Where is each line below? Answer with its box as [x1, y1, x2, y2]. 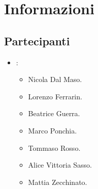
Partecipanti [4, 33, 70, 48]
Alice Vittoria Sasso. [28, 159, 92, 170]
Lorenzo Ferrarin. [28, 91, 82, 101]
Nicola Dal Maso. [28, 74, 82, 85]
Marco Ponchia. [28, 125, 77, 136]
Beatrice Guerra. [28, 108, 80, 119]
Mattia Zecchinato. [28, 176, 87, 187]
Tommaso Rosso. [28, 142, 81, 153]
